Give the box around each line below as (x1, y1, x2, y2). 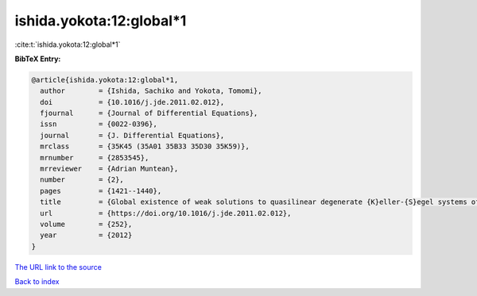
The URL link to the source (14, 262, 103, 271)
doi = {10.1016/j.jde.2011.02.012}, (40, 98, 225, 106)
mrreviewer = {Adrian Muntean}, (40, 164, 179, 174)
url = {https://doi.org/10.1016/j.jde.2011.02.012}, (40, 209, 292, 217)
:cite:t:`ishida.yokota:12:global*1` (14, 40, 121, 49)
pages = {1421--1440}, (40, 186, 162, 195)
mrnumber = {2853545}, (40, 153, 149, 162)
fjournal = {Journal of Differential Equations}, (40, 109, 258, 118)
